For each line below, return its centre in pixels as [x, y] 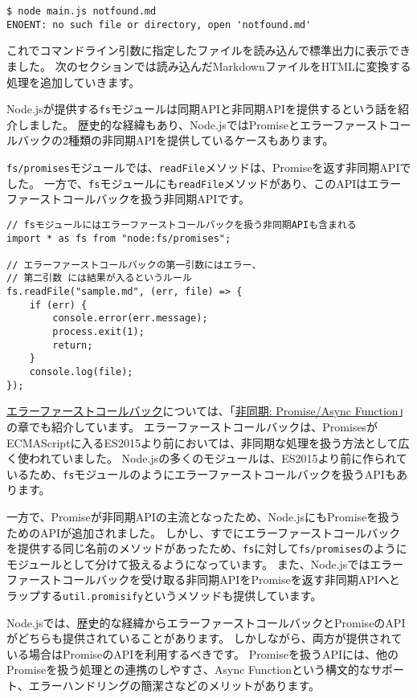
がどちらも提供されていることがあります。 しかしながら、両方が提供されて [204, 638]
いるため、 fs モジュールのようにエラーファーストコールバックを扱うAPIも [201, 473]
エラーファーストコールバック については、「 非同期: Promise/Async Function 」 [208, 411]
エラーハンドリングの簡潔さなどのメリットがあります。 [174, 686]
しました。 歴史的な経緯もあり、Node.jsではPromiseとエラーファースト [203, 124]
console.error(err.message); [130, 318]
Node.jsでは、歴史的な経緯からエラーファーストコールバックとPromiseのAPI [206, 622]
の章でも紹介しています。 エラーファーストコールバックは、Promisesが [192, 426]
